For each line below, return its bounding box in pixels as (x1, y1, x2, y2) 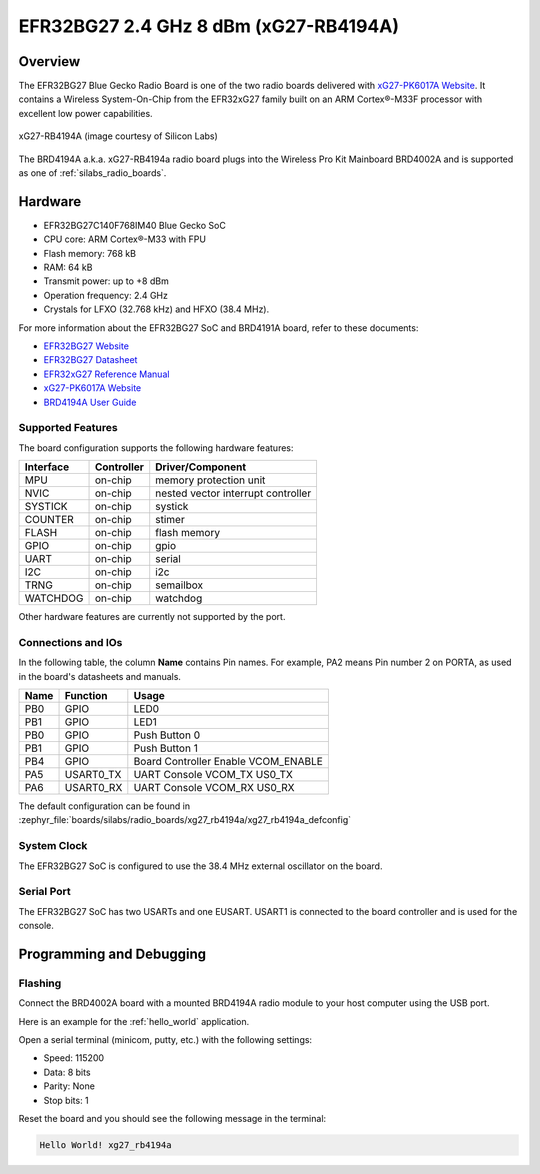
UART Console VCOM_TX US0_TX (133, 768, 294, 782)
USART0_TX (64, 768, 122, 782)
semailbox (155, 578, 204, 592)
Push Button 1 (133, 741, 199, 755)
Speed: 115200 (43, 1052, 105, 1064)
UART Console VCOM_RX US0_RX (133, 781, 295, 795)
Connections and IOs (18, 635, 123, 649)
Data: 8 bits (43, 1066, 91, 1078)
